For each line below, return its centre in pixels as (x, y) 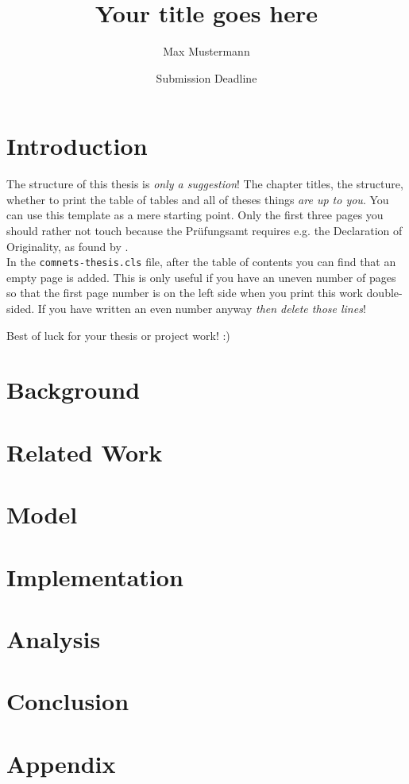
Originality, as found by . (68, 246)
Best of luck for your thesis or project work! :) (118, 335)
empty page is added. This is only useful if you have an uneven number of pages (201, 277)
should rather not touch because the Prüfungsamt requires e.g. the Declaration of (204, 231)
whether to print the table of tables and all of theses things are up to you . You (198, 199)
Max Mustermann (206, 51)
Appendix (61, 763)
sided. (21, 309)
